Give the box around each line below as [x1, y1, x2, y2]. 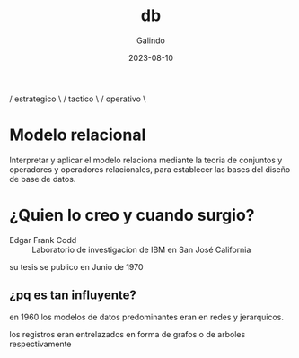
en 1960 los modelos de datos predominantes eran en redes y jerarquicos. [9, 311, 285, 322]
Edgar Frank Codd [9, 234, 77, 245]
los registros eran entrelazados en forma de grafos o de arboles [9, 328, 246, 339]
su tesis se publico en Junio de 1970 [9, 261, 144, 272]
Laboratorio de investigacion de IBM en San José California [31, 244, 251, 255]
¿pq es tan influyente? [9, 288, 136, 303]
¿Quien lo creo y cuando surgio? [9, 205, 255, 225]
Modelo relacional [9, 125, 146, 145]
